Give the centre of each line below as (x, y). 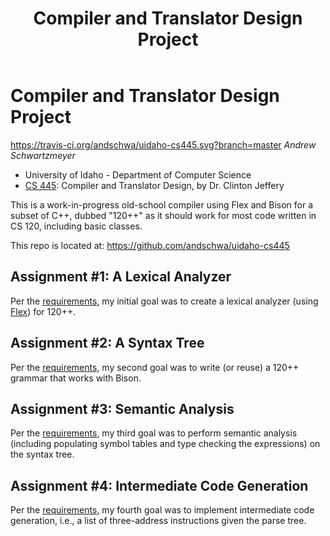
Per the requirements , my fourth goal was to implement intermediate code (162, 510)
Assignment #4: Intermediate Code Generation (159, 485)
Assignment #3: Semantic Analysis (122, 408)
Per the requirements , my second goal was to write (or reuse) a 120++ (155, 367)
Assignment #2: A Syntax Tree (107, 343)
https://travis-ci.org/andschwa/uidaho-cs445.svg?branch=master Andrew (163, 144)
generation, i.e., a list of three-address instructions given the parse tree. (158, 521)
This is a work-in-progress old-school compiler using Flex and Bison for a (162, 204)
